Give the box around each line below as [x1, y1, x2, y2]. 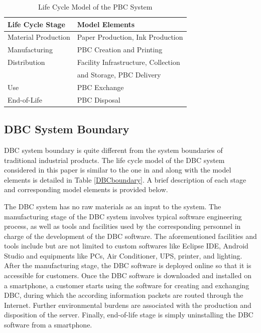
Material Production [8, 32, 70, 42]
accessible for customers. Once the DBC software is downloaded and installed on [4, 270, 251, 281]
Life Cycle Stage [8, 19, 65, 29]
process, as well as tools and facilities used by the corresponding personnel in [4, 221, 241, 231]
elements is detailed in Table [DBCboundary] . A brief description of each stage [4, 174, 246, 185]
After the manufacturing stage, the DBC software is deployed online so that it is [4, 260, 251, 271]
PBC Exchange [77, 81, 124, 92]
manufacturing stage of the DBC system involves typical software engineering [4, 211, 242, 221]
